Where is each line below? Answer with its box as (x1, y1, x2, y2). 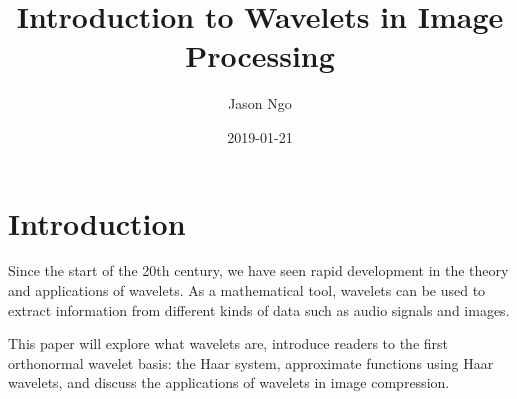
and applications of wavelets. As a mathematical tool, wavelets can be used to (8, 280, 486, 301)
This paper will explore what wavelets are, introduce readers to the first (8, 333, 449, 354)
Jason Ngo (228, 93, 292, 114)
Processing (185, 35, 335, 76)
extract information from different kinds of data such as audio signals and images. (8, 299, 510, 320)
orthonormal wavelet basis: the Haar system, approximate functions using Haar (8, 352, 494, 373)
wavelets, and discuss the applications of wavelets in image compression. (8, 372, 450, 393)
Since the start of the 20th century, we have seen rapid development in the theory (8, 260, 509, 281)
